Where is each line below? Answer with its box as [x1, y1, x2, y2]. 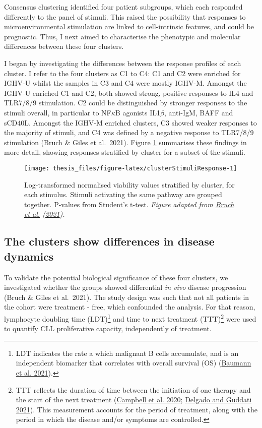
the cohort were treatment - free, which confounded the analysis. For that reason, [4, 301, 255, 312]
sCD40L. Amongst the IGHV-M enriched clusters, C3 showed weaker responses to [4, 117, 257, 128]
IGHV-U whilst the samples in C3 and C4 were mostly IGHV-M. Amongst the [4, 78, 247, 88]
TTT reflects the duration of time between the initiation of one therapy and [16, 384, 251, 395]
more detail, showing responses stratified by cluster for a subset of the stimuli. [4, 147, 245, 157]
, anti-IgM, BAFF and [164, 107, 233, 117]
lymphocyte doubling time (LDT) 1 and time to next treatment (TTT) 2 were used [4, 312, 256, 324]
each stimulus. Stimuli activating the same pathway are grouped [24, 189, 222, 200]
